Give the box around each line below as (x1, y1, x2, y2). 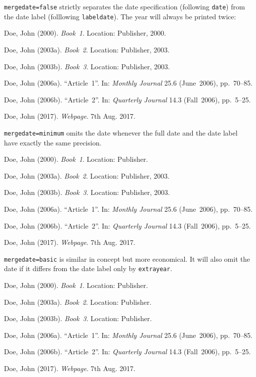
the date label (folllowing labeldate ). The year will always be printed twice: (4, 11, 236, 21)
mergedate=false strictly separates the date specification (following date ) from (4, 1, 245, 11)
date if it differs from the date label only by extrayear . (4, 263, 172, 274)
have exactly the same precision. (4, 137, 102, 147)
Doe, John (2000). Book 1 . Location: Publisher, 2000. (4, 28, 166, 38)
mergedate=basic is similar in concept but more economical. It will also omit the (4, 253, 250, 264)
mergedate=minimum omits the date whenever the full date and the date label (4, 127, 238, 138)
